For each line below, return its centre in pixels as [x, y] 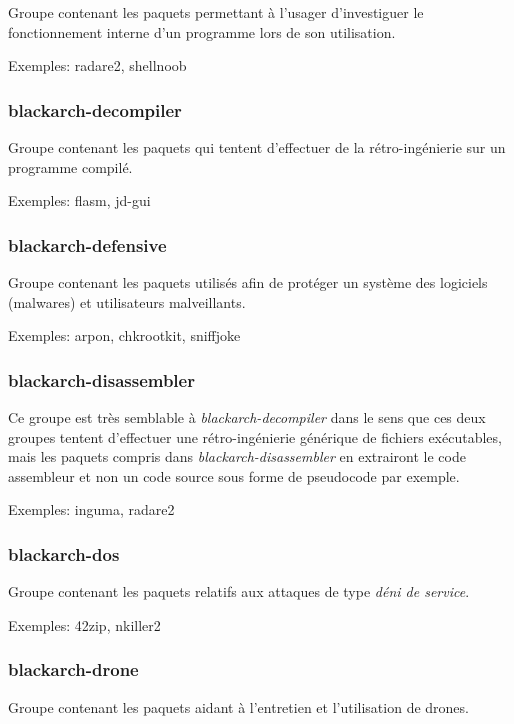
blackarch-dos [64, 553]
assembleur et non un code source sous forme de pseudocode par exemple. [234, 475]
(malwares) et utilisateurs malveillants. [127, 301]
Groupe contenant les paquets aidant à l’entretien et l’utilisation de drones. [238, 706]
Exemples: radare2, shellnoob [97, 65]
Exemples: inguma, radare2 [91, 509]
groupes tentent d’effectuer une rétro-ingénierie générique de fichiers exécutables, [255, 436]
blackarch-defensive [87, 244]
